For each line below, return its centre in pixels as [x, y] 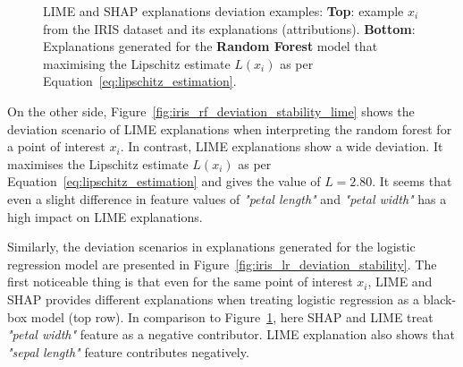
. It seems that [412, 181]
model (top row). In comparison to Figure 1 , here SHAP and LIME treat [232, 316]
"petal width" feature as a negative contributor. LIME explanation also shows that [231, 334]
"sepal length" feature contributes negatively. [128, 351]
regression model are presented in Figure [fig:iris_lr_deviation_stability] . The [222, 264]
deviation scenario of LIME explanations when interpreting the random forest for [230, 128]
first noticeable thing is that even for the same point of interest [180, 282]
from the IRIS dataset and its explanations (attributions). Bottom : [229, 28]
